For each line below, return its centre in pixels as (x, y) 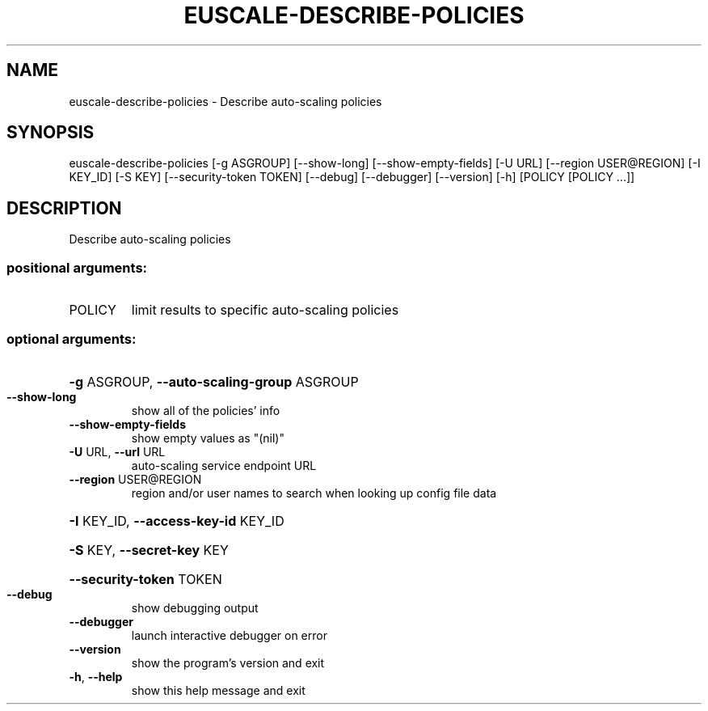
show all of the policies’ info (206, 410)
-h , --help (96, 676)
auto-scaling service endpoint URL (224, 465)
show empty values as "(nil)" (208, 438)
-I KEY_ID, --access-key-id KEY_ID (177, 521)
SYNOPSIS (51, 133)
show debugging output (195, 607)
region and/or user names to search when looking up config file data (314, 493)
